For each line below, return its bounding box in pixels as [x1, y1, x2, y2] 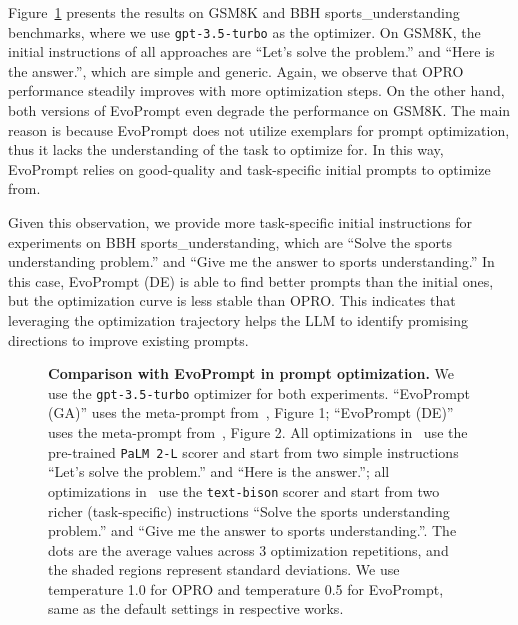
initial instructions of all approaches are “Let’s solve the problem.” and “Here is [8, 41, 495, 62]
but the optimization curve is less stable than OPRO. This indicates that [8, 290, 456, 311]
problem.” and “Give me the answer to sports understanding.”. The [48, 520, 457, 541]
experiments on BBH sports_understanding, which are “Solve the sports [8, 231, 452, 252]
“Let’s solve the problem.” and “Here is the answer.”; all [48, 461, 390, 482]
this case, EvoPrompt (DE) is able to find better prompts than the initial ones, [8, 270, 494, 291]
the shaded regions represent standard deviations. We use [48, 559, 400, 580]
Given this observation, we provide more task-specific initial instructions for [8, 212, 472, 232]
